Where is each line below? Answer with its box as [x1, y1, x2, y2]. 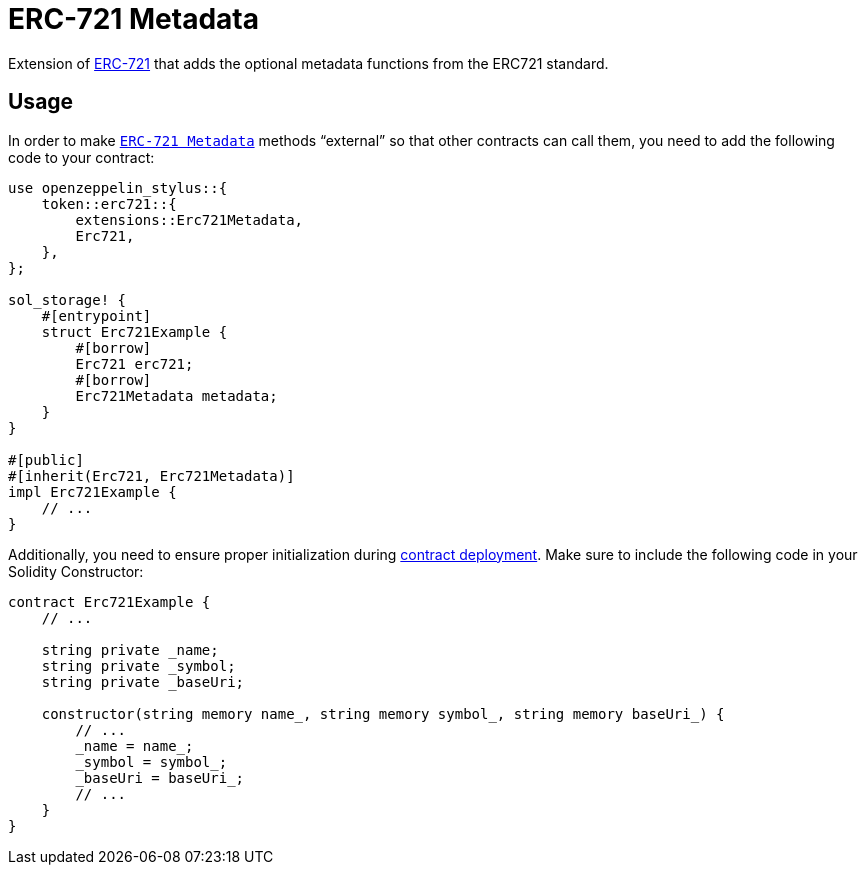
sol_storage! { [8, 291, 127, 308]
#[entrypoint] [41, 307, 152, 324]
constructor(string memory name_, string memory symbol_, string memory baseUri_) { [41, 705, 725, 722]
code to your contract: [8, 148, 155, 166]
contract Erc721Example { [8, 593, 211, 610]
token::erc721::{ [41, 195, 177, 212]
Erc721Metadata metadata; [75, 387, 278, 404]
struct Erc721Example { [41, 323, 228, 340]
